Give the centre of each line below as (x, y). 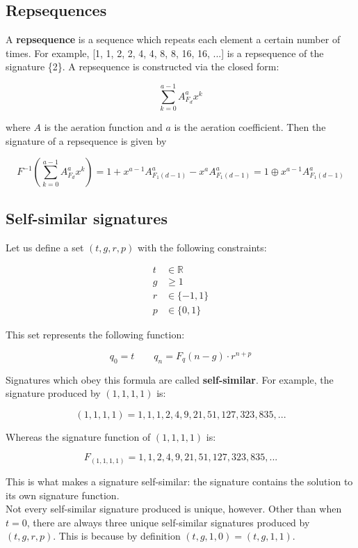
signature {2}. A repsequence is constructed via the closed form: (143, 66)
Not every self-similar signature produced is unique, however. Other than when (174, 509)
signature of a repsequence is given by (86, 140)
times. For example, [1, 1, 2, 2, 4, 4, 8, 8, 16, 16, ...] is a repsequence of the (165, 53)
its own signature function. (63, 495)
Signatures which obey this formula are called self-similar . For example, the (170, 379)
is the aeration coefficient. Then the (250, 127)
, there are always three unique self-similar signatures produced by (168, 522)
